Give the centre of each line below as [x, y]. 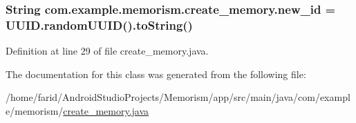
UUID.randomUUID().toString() [99, 25]
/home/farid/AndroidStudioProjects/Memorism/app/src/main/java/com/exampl [178, 97]
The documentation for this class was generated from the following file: [156, 74]
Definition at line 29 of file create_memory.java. [107, 51]
